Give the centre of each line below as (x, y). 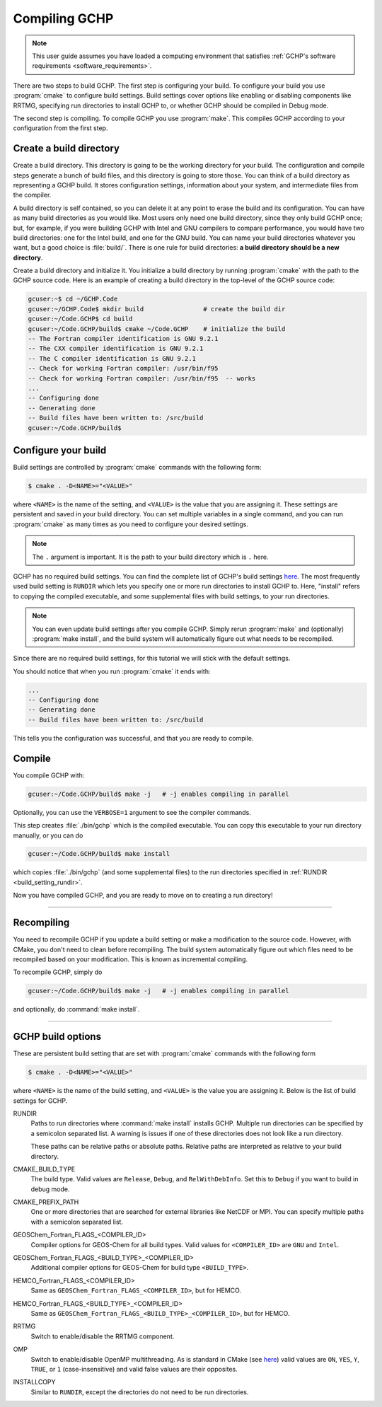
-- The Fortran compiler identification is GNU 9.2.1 (123, 339)
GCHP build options (57, 1037)
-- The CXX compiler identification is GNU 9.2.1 (116, 349)
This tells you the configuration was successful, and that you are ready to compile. (133, 738)
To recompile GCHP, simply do (58, 972)
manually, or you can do (48, 835)
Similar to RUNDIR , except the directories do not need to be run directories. (140, 1392)
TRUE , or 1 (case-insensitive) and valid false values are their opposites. (134, 1369)
